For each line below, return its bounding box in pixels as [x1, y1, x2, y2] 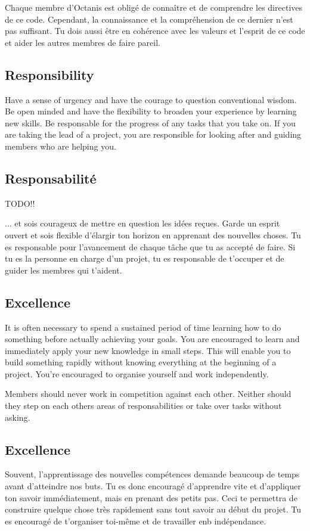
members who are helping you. [5, 139, 116, 152]
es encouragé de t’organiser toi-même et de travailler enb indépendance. [5, 514, 266, 527]
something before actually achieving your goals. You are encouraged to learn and [5, 333, 300, 345]
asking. [5, 411, 30, 423]
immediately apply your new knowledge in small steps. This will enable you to [5, 344, 291, 356]
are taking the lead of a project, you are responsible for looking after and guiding [5, 128, 302, 141]
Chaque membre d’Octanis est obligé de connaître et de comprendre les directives [5, 1, 302, 13]
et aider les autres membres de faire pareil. [5, 36, 160, 48]
